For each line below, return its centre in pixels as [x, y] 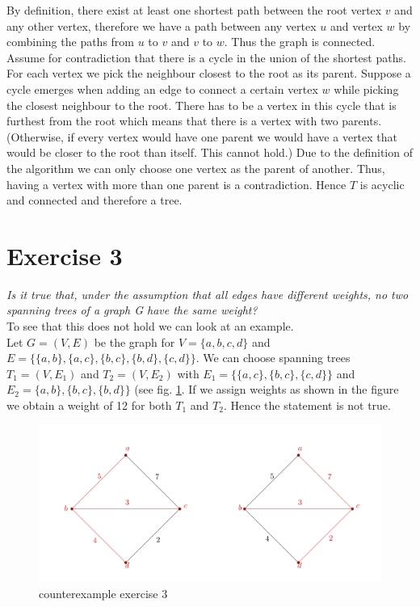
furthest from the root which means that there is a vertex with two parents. [194, 121]
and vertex [356, 25]
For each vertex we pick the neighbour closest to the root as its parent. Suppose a [209, 73]
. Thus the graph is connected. [300, 42]
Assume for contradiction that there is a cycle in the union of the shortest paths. [206, 57]
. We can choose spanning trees [273, 358]
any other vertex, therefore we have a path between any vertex [162, 25]
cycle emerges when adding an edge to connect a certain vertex [162, 89]
